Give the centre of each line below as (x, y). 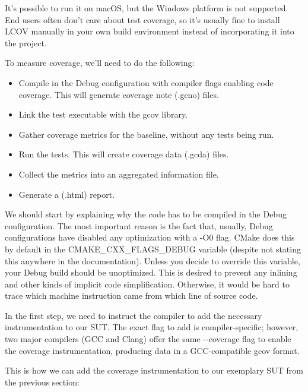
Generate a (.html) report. (67, 194)
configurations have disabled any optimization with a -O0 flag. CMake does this (150, 237)
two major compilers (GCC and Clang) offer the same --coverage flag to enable (148, 339)
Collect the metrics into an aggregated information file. (119, 174)
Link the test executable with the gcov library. (103, 114)
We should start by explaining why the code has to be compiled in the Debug (146, 214)
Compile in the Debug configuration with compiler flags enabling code (146, 82)
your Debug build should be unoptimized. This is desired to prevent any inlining (151, 272)
